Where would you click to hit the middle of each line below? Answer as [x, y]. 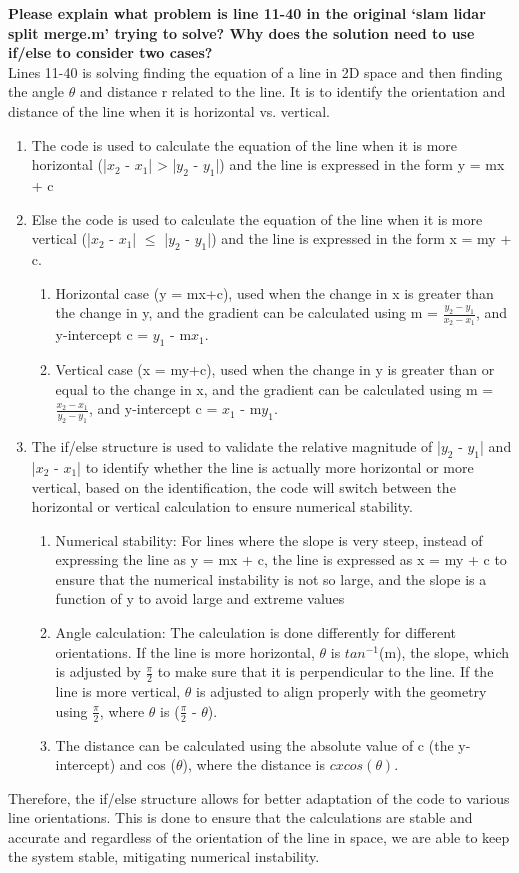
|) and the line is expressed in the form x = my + [359, 238]
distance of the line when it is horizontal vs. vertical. [169, 110]
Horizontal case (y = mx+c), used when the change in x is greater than [274, 292]
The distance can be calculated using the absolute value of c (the [254, 744]
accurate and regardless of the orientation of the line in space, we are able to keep [259, 836]
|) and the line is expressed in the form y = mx [360, 164]
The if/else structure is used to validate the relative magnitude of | [236, 446]
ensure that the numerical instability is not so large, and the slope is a [271, 578]
